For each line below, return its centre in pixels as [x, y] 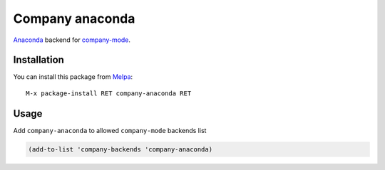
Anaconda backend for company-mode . [72, 40]
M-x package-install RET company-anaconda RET [109, 93]
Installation [38, 60]
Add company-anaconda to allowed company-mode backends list [110, 130]
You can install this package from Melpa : [73, 77]
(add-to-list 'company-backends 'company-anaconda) [120, 149]
